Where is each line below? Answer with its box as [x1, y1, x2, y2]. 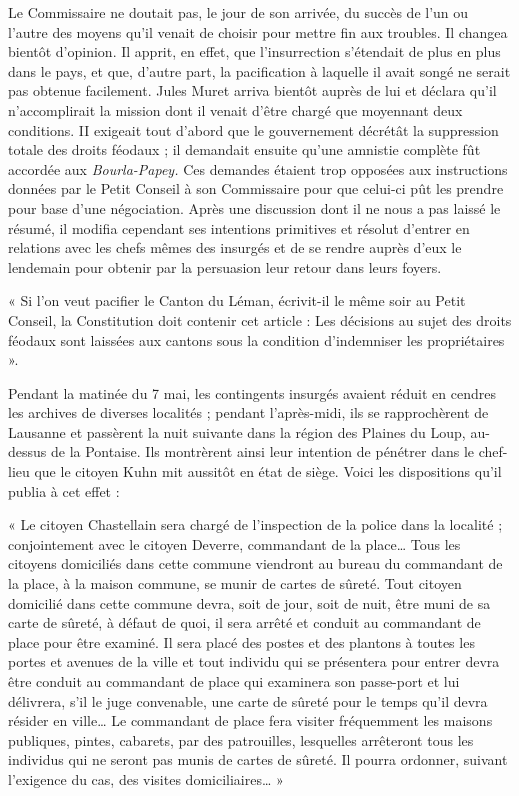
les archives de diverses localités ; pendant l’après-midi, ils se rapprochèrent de [8, 402, 489, 423]
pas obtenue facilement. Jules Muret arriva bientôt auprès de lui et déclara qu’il [8, 80, 497, 101]
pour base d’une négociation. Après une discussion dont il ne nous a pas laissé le [8, 197, 501, 218]
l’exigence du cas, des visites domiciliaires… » [8, 768, 284, 789]
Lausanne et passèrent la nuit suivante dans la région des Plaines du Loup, [8, 421, 466, 442]
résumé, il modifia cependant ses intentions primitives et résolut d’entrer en [8, 217, 470, 238]
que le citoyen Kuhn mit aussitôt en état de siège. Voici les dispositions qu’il [34, 461, 502, 482]
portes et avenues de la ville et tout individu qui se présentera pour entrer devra [8, 651, 500, 672]
